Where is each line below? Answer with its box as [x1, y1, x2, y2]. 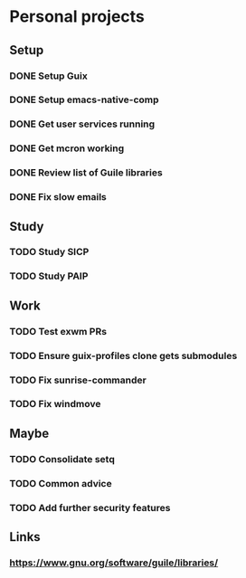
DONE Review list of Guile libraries [9, 166, 163, 179]
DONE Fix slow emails [9, 191, 107, 204]
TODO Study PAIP [9, 270, 89, 282]
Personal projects [9, 6, 145, 27]
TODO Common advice [9, 477, 112, 489]
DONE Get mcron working [9, 142, 125, 155]
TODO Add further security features [9, 501, 171, 514]
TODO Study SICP [9, 246, 90, 259]
